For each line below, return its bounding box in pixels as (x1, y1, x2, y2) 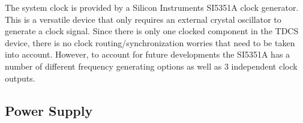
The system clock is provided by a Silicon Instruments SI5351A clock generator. (5, 1, 299, 13)
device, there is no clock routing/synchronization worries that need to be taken (5, 36, 295, 49)
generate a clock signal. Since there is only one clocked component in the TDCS (5, 25, 299, 37)
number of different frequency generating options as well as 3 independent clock (5, 59, 298, 72)
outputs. (5, 71, 35, 84)
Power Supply (5, 101, 93, 119)
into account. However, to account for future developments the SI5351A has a (5, 48, 290, 61)
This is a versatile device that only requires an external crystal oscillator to (5, 13, 281, 25)
